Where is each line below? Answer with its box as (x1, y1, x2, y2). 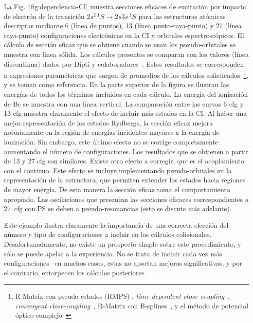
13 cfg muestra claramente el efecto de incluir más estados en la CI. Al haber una (4, 108, 247, 118)
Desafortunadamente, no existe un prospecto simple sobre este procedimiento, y (4, 238, 241, 249)
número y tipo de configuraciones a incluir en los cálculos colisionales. (4, 229, 212, 239)
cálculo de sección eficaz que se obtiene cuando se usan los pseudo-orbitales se (4, 39, 236, 50)
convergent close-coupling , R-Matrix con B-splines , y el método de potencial (15, 300, 249, 310)
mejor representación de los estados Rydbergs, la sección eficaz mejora (4, 117, 213, 127)
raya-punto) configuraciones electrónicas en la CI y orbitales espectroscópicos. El (4, 30, 244, 40)
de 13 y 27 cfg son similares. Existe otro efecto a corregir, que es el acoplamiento (4, 156, 244, 166)
